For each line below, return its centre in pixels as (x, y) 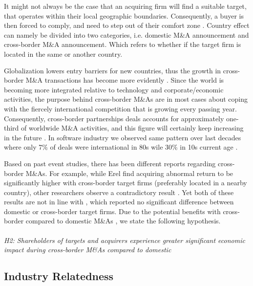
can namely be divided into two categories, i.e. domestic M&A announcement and (126, 34)
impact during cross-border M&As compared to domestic (88, 250)
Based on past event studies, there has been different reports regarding (110, 163)
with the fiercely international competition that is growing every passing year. (120, 108)
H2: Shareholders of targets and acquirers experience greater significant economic (125, 240)
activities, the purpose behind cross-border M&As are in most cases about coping (126, 99)
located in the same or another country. (63, 54)
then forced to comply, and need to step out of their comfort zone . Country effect (127, 25)
